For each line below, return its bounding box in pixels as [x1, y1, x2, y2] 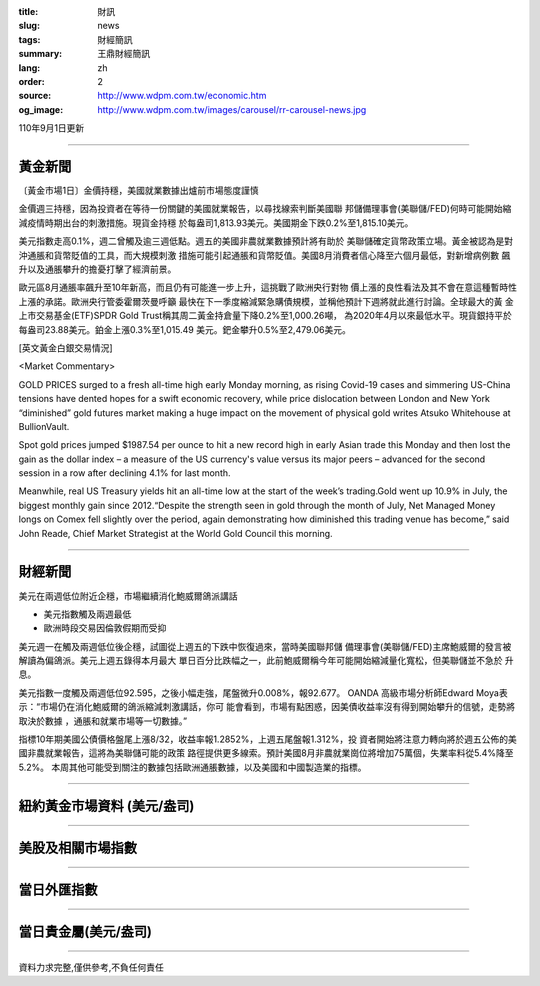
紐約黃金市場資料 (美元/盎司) [18, 797, 195, 814]
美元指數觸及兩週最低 [43, 608, 132, 620]
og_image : [18, 103, 64, 115]
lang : [18, 61, 41, 74]
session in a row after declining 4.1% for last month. [18, 467, 231, 479]
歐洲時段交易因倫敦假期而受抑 [43, 622, 167, 634]
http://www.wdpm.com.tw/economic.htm [97, 90, 267, 102]
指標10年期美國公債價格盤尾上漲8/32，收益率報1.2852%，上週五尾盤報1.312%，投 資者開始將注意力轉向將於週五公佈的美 [18, 733, 517, 745]
